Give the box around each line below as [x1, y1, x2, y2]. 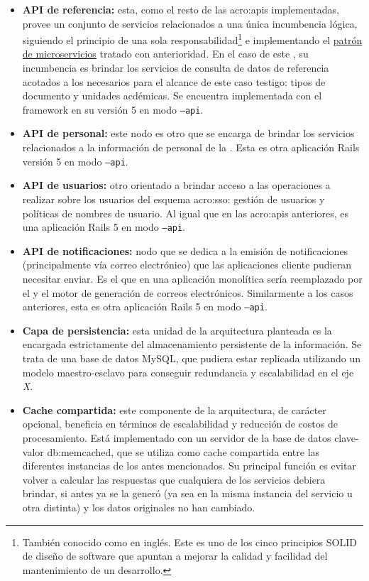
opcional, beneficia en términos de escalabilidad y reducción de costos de [22, 416, 338, 431]
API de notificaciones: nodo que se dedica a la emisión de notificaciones [22, 243, 348, 258]
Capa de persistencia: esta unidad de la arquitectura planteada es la [22, 322, 332, 337]
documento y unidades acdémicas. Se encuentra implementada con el [22, 88, 322, 103]
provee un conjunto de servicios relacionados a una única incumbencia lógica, [22, 16, 358, 31]
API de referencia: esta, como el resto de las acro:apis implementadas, [22, 2, 339, 16]
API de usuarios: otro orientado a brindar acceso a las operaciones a [22, 178, 331, 192]
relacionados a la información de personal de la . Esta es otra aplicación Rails [22, 140, 360, 155]
